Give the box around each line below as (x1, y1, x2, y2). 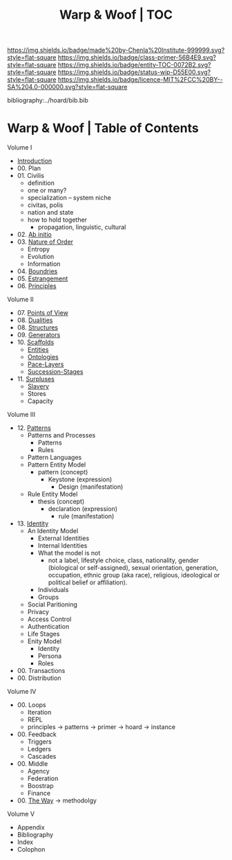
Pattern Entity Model (27, 460, 86, 469)
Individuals (37, 586, 69, 594)
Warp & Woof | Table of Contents (7, 120, 199, 136)
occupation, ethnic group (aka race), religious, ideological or (48, 571, 220, 580)
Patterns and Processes (27, 431, 96, 440)
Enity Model (27, 637, 62, 645)
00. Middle (17, 760, 48, 768)
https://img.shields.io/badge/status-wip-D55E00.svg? (57, 68, 211, 76)
